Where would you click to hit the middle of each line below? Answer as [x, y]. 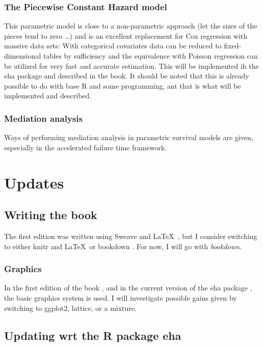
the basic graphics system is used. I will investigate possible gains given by [121, 297]
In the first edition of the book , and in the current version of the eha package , [128, 288]
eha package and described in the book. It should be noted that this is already [127, 76]
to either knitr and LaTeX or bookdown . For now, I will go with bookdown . [123, 246]
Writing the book [51, 215]
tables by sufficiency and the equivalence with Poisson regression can [151, 56]
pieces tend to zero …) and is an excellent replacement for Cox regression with [126, 35]
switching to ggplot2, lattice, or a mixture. [70, 308]
